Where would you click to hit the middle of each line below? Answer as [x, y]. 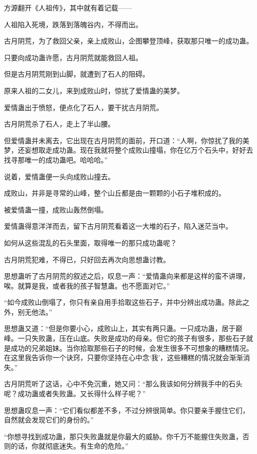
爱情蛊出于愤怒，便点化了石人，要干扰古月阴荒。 [84, 107]
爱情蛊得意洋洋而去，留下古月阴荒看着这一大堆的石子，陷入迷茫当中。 [118, 226]
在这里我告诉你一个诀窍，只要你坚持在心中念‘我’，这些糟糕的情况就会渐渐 [124, 357]
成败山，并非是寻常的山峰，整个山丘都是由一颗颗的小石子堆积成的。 [115, 193]
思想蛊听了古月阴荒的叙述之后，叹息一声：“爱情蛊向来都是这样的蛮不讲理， [127, 276]
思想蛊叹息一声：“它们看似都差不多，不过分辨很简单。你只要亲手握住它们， [127, 410]
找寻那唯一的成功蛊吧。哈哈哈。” [56, 159]
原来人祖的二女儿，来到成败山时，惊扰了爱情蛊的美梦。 [94, 90]
